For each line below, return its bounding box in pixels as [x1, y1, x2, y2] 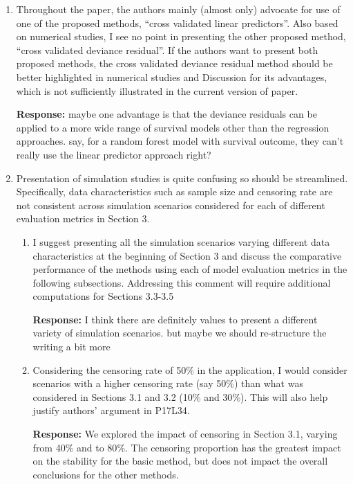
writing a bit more [32, 339, 111, 354]
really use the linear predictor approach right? [16, 147, 211, 161]
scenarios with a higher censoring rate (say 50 [32, 376, 227, 391]
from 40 [32, 440, 66, 454]
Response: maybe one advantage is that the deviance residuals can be [16, 107, 317, 121]
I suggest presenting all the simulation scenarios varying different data [32, 234, 330, 249]
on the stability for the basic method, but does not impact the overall [32, 454, 328, 468]
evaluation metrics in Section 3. [16, 211, 150, 226]
